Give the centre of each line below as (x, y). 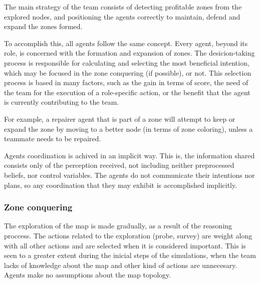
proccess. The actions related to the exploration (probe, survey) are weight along (128, 235)
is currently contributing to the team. (62, 102)
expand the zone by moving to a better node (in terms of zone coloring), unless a (128, 128)
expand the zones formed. (43, 26)
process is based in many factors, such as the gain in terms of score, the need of (126, 82)
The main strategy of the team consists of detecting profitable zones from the (123, 7)
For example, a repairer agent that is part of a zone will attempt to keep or (120, 118)
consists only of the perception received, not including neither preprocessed (119, 165)
